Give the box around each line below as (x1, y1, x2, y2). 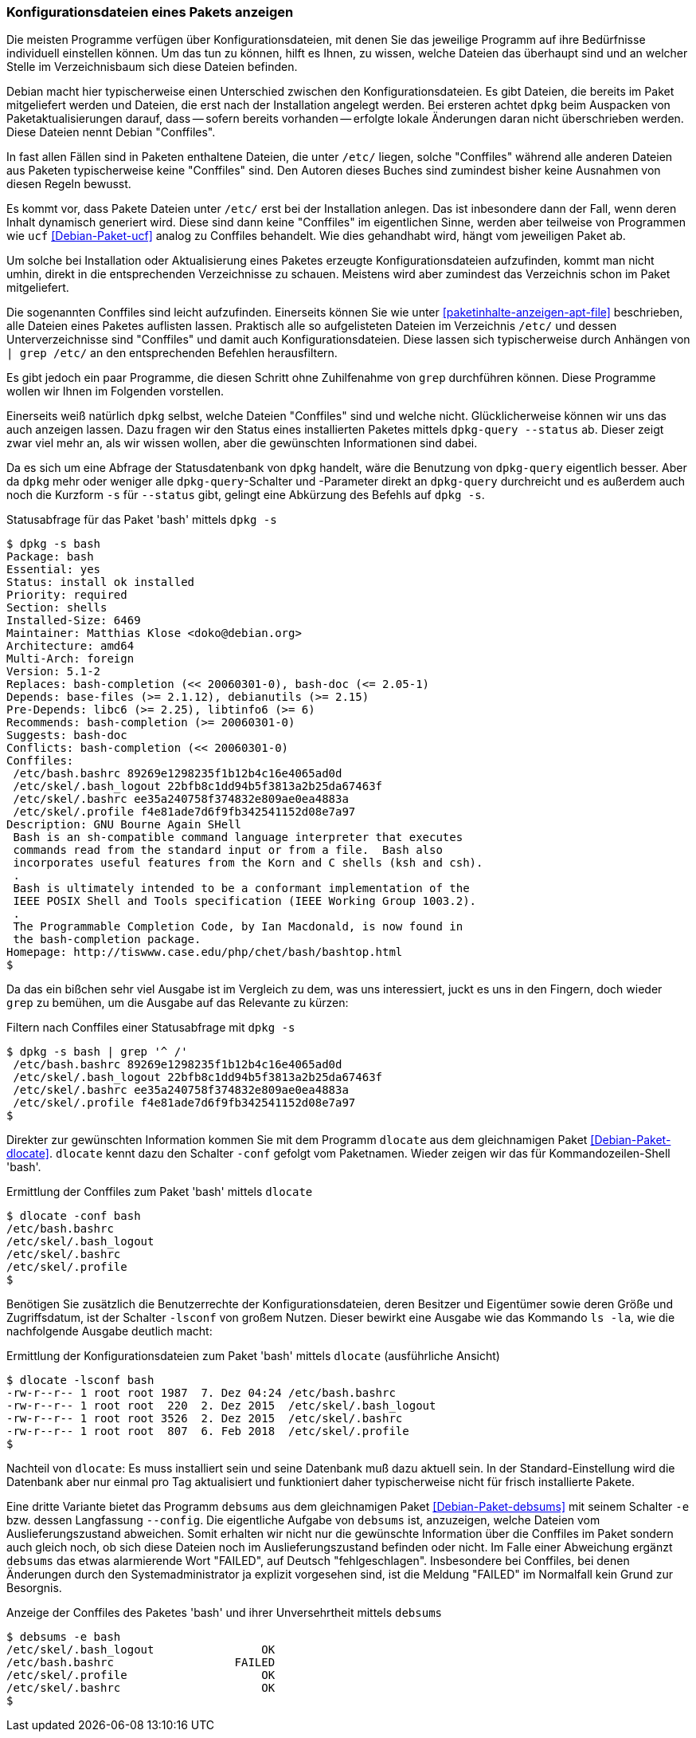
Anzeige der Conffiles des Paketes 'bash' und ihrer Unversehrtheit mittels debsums (6, 1606, 442, 1620)
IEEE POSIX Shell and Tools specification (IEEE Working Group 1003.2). (13, 895, 477, 908)
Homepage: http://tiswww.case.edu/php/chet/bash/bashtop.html (6, 946, 403, 959)
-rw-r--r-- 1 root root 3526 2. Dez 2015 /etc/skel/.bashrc (6, 1412, 403, 1425)
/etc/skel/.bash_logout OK (6, 1643, 276, 1657)
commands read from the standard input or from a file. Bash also (13, 843, 443, 857)
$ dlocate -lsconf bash (6, 1374, 154, 1387)
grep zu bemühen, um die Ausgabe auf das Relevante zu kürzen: (6, 996, 349, 1010)
